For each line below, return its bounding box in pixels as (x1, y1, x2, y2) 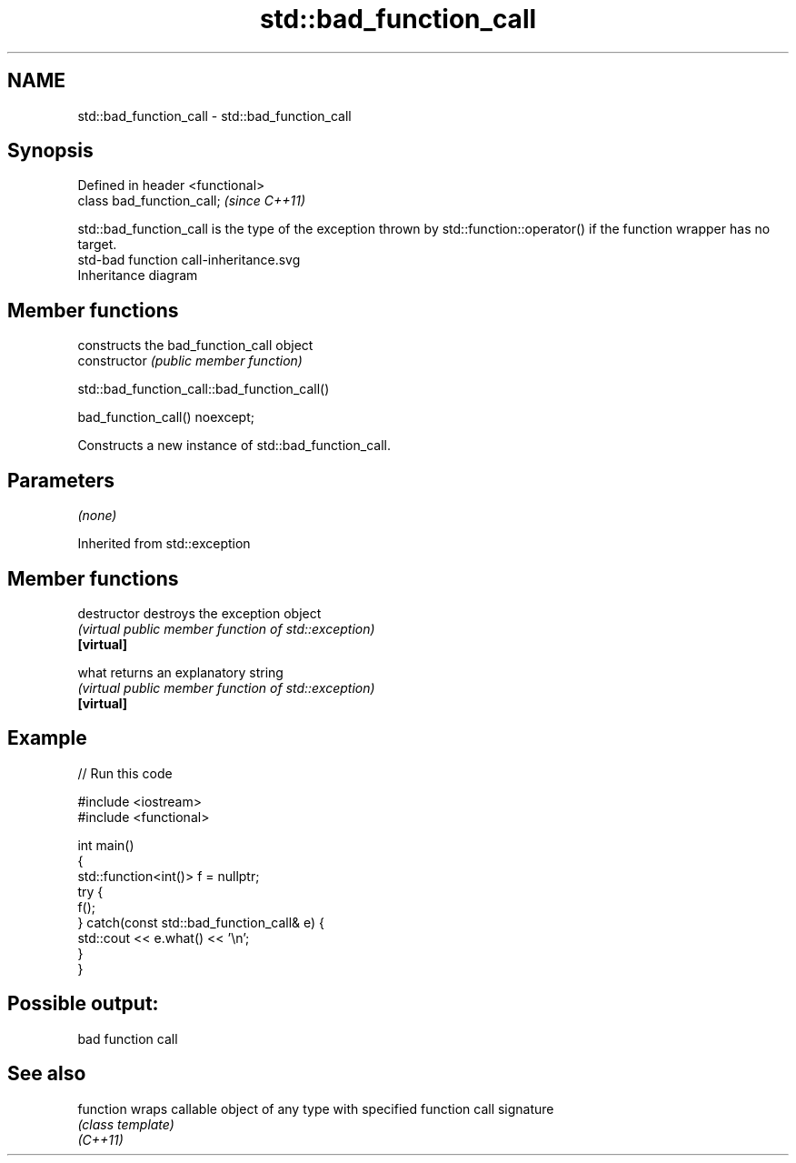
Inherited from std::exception (77, 536, 251, 552)
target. (77, 236, 117, 253)
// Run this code (77, 765, 173, 781)
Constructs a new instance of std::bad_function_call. (77, 437, 391, 454)
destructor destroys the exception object (77, 605, 322, 621)
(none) (77, 507, 117, 524)
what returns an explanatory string (77, 664, 284, 680)
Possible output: (7, 992, 159, 1016)
